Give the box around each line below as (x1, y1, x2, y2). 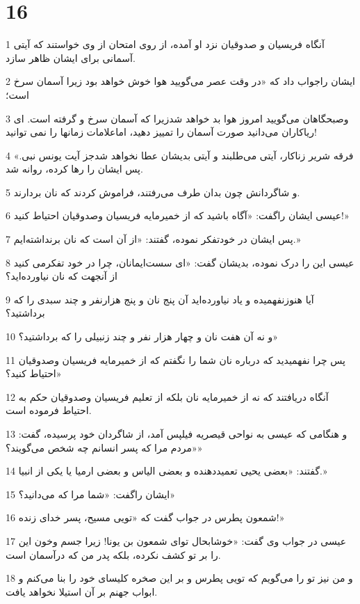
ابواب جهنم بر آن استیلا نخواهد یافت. (6, 584, 158, 598)
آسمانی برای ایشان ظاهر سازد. (6, 50, 136, 65)
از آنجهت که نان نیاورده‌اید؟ (6, 269, 117, 283)
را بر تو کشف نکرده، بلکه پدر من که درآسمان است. (6, 547, 221, 562)
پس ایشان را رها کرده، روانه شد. (6, 161, 143, 176)
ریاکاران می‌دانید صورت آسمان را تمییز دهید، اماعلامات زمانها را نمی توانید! (6, 125, 317, 139)
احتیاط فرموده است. (6, 403, 92, 418)
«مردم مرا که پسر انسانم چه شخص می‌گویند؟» (6, 440, 203, 454)
